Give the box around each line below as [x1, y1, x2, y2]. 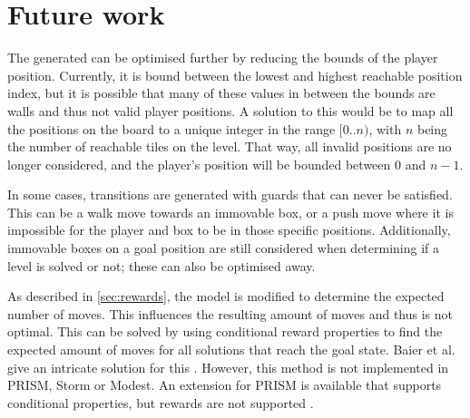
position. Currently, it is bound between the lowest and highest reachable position [7, 65, 463, 84]
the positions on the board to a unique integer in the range [7, 119, 336, 138]
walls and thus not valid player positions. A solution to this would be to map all [7, 101, 454, 120]
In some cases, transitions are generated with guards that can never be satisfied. [7, 185, 453, 204]
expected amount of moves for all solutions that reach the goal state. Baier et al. [7, 340, 455, 359]
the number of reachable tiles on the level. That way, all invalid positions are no [7, 137, 452, 156]
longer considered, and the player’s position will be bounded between [7, 154, 391, 173]
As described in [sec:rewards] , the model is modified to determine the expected [7, 287, 445, 306]
